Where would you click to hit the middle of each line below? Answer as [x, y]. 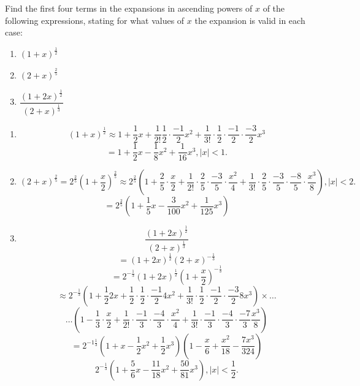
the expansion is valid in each [250, 20]
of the [274, 8]
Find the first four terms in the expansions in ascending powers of [129, 8]
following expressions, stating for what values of [95, 20]
